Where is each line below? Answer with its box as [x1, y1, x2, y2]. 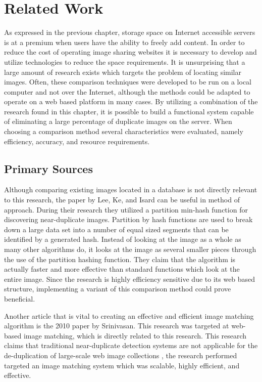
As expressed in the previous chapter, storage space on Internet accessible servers [4, 27, 255, 37]
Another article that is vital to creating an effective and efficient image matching [4, 310, 254, 321]
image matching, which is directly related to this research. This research [23, 330, 247, 341]
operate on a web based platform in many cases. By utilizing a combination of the [4, 96, 258, 107]
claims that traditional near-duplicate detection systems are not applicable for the [4, 340, 258, 351]
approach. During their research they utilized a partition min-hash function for [4, 204, 248, 215]
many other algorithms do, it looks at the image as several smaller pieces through [4, 244, 256, 254]
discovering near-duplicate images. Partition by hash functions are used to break [4, 214, 253, 225]
